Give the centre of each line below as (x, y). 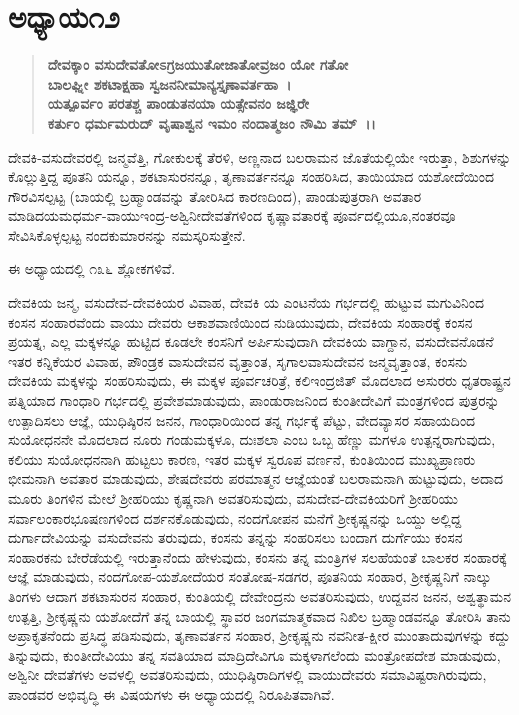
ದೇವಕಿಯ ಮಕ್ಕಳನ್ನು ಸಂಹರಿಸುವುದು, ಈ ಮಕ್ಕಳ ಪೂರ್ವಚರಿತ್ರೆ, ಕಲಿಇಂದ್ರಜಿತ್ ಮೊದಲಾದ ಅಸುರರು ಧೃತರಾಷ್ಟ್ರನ (259, 380)
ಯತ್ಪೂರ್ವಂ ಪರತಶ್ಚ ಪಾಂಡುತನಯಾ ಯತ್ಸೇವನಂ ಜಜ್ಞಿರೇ (178, 103)
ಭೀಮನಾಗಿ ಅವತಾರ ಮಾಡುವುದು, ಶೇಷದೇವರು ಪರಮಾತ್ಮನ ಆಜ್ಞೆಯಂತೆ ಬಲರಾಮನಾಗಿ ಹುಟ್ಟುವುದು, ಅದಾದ (256, 478)
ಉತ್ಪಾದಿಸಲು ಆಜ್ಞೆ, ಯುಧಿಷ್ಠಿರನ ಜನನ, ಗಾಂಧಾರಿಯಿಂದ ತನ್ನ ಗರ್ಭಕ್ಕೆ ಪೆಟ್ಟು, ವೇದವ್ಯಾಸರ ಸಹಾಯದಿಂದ (242, 419)
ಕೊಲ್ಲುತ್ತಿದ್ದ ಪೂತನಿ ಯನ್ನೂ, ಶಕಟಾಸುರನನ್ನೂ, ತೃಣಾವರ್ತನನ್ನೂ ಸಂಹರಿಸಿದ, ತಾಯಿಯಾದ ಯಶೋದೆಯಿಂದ (251, 176)
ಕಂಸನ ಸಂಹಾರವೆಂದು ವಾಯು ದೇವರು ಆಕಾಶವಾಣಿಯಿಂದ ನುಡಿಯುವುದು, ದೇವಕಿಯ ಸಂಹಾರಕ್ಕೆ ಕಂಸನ (240, 321)
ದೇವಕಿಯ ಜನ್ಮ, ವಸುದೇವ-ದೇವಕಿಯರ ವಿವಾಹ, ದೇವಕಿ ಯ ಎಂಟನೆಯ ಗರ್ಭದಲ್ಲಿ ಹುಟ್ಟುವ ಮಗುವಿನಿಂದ (246, 302)
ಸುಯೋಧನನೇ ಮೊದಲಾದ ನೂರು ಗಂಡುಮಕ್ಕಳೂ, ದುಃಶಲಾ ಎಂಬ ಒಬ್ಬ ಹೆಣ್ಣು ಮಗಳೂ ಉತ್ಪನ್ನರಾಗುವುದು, (252, 439)
